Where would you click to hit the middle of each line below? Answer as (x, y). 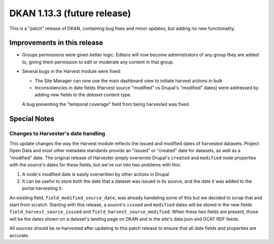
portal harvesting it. (42, 188)
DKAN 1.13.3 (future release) (70, 13)
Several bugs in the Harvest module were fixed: (72, 72)
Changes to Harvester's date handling (57, 133)
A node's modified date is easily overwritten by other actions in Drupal (96, 174)
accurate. (19, 235)
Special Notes (32, 118)
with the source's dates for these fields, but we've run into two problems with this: (95, 165)
